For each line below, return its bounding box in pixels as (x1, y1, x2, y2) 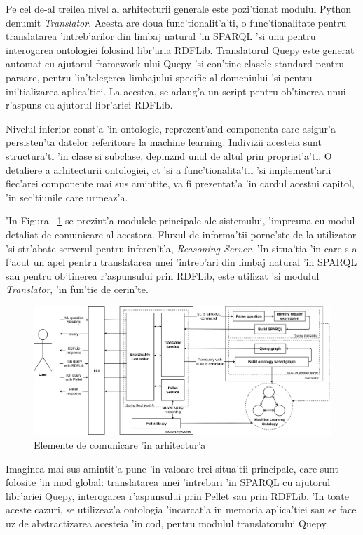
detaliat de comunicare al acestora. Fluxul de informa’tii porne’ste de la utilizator (6, 226, 357, 241)
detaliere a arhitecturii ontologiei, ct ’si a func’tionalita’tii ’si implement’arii (6, 162, 331, 177)
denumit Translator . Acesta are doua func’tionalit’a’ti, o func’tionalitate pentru (6, 15, 347, 29)
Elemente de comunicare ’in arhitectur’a (34, 438, 206, 452)
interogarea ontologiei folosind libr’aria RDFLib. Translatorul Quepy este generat (6, 42, 355, 57)
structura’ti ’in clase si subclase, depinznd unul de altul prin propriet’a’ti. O (6, 148, 332, 163)
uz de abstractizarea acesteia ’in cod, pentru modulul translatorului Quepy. (6, 516, 329, 531)
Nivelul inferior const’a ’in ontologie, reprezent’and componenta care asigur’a (6, 121, 336, 135)
